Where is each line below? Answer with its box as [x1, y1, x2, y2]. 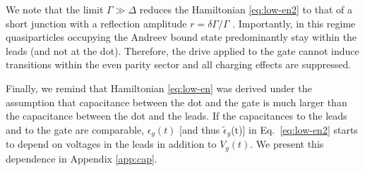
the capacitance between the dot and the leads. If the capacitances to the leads [6, 108, 347, 123]
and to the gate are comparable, [6, 122, 145, 137]
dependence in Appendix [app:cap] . [6, 151, 157, 165]
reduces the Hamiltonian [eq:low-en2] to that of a [139, 2, 352, 16]
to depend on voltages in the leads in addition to [6, 137, 217, 151]
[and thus [179, 122, 220, 137]
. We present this [250, 137, 324, 151]
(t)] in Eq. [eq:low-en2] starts [231, 122, 358, 137]
